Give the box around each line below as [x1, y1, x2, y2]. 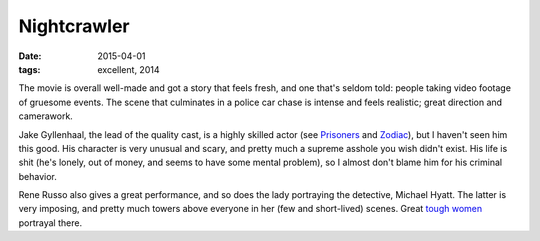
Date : [18, 50, 42, 62]
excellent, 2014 [97, 63, 160, 75]
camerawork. [18, 110, 74, 122]
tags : [18, 63, 41, 75]
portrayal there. [18, 216, 83, 229]
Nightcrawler [18, 15, 130, 37]
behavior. [18, 170, 57, 182]
